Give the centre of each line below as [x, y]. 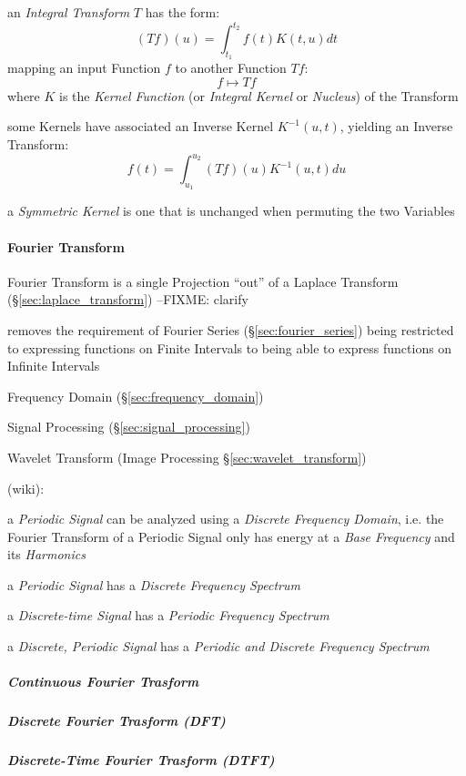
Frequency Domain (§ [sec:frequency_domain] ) [136, 396]
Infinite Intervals [54, 366]
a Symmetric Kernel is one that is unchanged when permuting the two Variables [231, 211]
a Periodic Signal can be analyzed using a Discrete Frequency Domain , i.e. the [226, 519]
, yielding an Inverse [396, 126]
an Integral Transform [69, 12]
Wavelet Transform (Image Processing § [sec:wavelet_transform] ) [187, 457]
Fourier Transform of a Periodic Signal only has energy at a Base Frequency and [231, 536]
